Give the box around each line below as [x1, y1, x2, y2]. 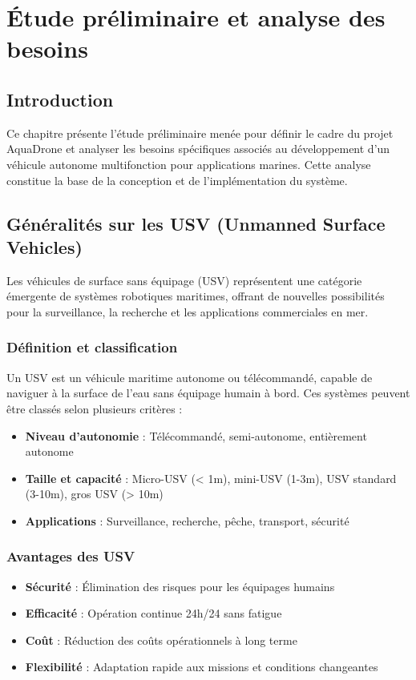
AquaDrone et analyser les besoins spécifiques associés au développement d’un [6, 140, 390, 157]
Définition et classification [6, 337, 178, 357]
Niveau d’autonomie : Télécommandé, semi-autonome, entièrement [25, 427, 367, 444]
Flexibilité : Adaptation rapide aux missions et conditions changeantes [25, 658, 378, 675]
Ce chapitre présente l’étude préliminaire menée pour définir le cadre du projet [6, 124, 394, 141]
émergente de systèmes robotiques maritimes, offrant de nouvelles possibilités [6, 288, 385, 304]
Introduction [6, 87, 114, 111]
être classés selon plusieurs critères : [6, 400, 183, 416]
